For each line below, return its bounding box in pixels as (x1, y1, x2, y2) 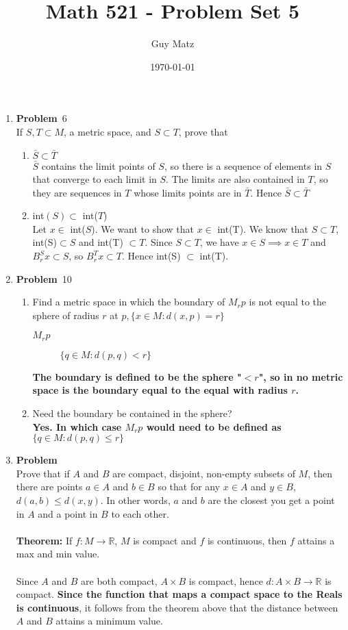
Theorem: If (16, 533, 73, 547)
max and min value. (16, 546, 100, 561)
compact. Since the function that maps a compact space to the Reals (16, 587, 343, 601)
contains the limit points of (41, 158, 156, 173)
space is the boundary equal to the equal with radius (32, 383, 288, 397)
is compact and (133, 533, 197, 547)
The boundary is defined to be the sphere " (32, 369, 242, 383)
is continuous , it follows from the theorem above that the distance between (16, 600, 338, 614)
